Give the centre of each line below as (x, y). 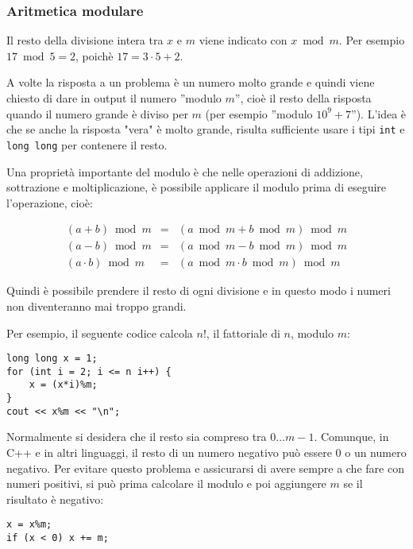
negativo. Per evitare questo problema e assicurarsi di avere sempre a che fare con (205, 468)
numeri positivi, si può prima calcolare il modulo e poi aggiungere (166, 483)
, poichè (95, 55)
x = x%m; (29, 525)
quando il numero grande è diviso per (97, 113)
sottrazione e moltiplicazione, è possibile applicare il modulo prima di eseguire (197, 187)
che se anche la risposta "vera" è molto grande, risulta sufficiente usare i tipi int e (206, 129)
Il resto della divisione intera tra (85, 40)
